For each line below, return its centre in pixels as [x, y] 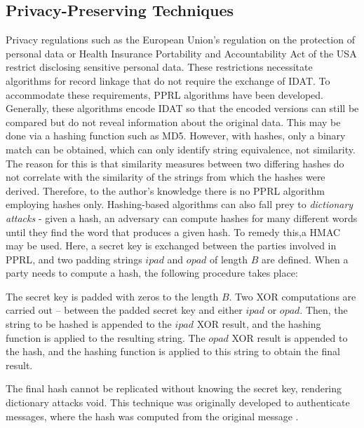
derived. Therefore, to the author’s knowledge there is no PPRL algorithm [166, 190]
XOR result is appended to [290, 337]
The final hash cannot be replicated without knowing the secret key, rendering [174, 388]
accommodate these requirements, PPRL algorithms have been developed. [164, 94]
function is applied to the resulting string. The [106, 337]
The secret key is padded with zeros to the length [112, 296]
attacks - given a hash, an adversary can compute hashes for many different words [182, 218]
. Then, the [324, 310]
